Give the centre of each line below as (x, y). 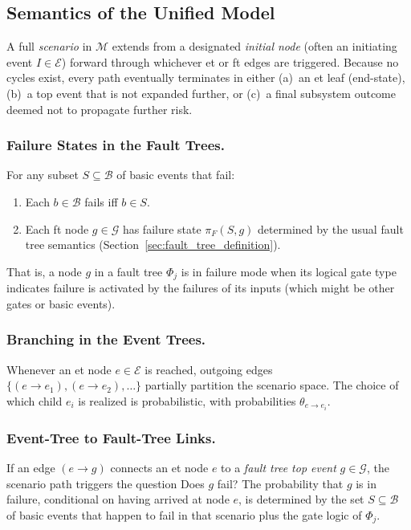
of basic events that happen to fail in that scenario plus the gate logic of (184, 514)
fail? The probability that (280, 483)
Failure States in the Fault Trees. (116, 145)
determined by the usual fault (331, 228)
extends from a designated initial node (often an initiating (254, 46)
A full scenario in (49, 46)
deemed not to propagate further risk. (100, 109)
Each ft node (57, 228)
